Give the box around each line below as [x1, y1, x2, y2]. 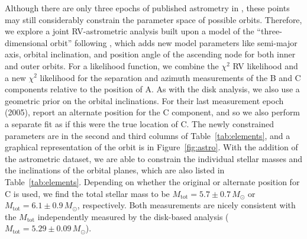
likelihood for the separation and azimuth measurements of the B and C [40, 71, 301, 83]
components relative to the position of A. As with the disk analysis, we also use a [5, 83, 300, 95]
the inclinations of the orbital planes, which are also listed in [5, 164, 225, 176]
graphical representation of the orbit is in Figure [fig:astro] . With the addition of [5, 141, 298, 153]
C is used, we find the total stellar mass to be [5, 187, 170, 199]
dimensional [5, 36, 48, 49]
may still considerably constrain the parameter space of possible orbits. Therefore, [5, 13, 302, 25]
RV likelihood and [232, 59, 298, 72]
